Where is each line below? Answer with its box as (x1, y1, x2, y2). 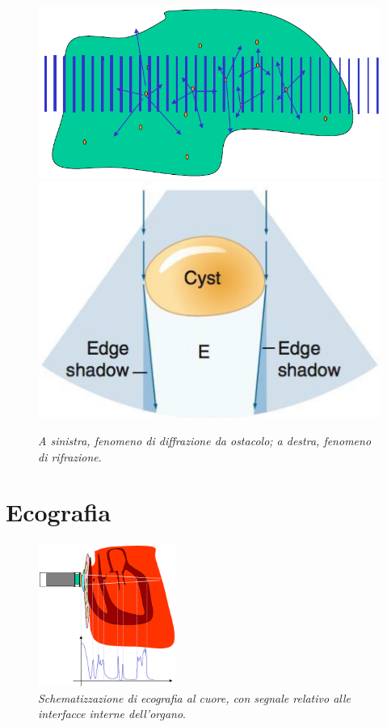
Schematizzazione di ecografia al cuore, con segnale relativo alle (38, 689, 351, 706)
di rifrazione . (38, 448, 102, 465)
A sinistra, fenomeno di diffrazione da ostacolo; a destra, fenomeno (38, 432, 372, 449)
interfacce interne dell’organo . (38, 705, 187, 722)
